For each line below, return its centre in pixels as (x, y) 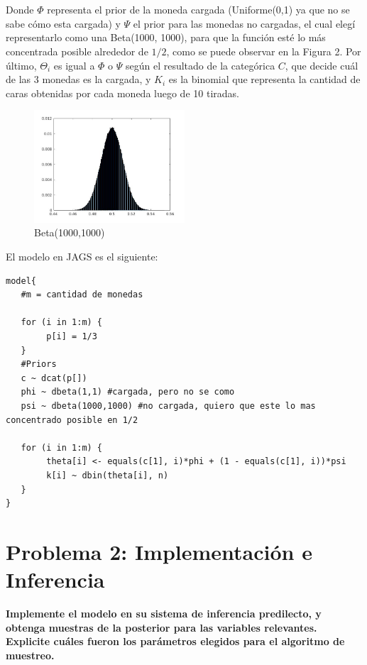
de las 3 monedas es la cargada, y (78, 79)
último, (21, 65)
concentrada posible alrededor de (77, 51)
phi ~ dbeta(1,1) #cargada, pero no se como (128, 392)
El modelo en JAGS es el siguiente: (82, 257)
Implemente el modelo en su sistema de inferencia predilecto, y (164, 614)
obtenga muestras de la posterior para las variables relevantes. (161, 627)
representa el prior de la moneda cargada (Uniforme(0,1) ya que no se (198, 10)
